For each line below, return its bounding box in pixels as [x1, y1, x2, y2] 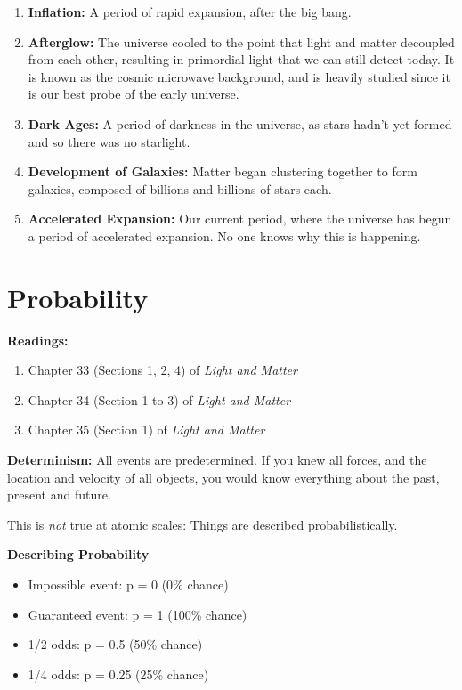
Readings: [7, 330, 69, 349]
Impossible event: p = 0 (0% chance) [28, 575, 229, 593]
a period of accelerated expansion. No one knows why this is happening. [28, 226, 421, 245]
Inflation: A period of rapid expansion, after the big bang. [28, 3, 352, 20]
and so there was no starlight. [28, 132, 190, 150]
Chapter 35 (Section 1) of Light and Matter [28, 420, 265, 439]
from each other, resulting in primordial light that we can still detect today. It [28, 50, 455, 69]
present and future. [7, 485, 111, 504]
